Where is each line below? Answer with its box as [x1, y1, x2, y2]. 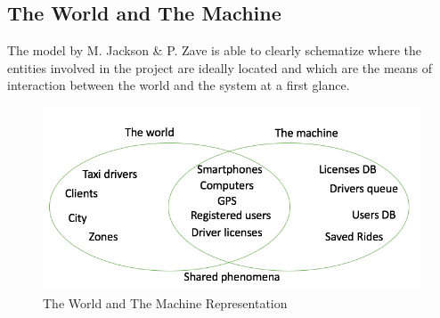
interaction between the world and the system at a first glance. [7, 76, 350, 94]
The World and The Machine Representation [43, 293, 288, 312]
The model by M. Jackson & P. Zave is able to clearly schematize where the [7, 41, 421, 60]
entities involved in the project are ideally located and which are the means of [7, 58, 433, 77]
